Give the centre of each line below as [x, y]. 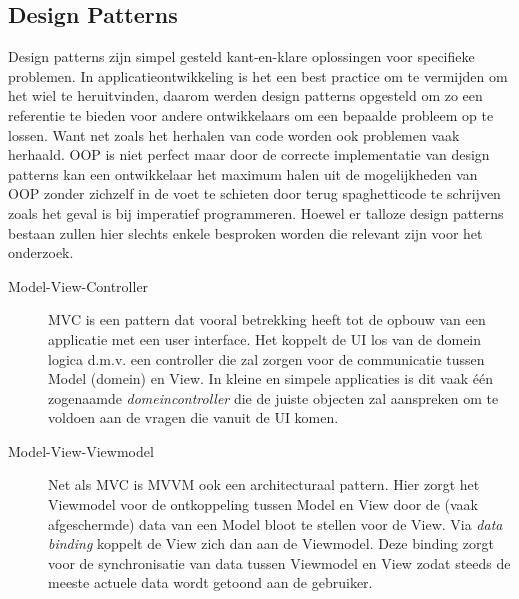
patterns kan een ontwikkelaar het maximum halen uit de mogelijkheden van [243, 173]
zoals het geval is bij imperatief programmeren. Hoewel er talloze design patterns [256, 212]
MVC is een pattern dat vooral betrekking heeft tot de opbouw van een [267, 319]
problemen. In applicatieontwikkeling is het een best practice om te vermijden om [258, 75]
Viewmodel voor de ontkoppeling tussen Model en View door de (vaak [263, 504]
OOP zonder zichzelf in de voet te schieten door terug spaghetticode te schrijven [254, 193]
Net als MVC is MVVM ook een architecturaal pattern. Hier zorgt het [264, 484]
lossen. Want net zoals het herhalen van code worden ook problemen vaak [234, 134]
